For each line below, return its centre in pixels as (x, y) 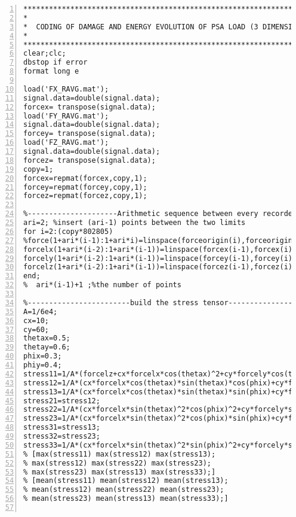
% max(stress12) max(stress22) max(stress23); (117, 463)
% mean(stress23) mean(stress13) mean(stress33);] (126, 499)
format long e (51, 72)
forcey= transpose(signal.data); (90, 134)
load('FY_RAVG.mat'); (66, 116)
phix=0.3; (43, 356)
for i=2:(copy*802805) (68, 231)
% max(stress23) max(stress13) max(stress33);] (120, 472)
